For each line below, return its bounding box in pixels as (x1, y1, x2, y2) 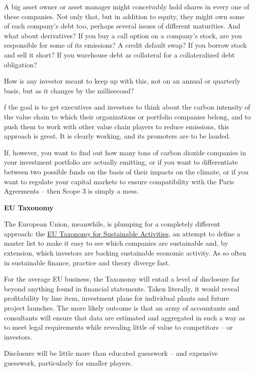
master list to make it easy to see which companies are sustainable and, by (4, 238, 229, 248)
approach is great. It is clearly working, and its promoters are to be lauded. (4, 131, 230, 141)
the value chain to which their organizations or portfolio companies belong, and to (4, 111, 251, 121)
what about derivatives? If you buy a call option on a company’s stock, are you (4, 30, 242, 40)
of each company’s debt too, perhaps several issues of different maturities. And (4, 21, 241, 31)
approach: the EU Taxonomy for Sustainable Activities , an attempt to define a (4, 228, 240, 238)
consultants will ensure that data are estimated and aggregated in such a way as (4, 312, 245, 322)
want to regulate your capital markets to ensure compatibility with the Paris (4, 176, 234, 186)
